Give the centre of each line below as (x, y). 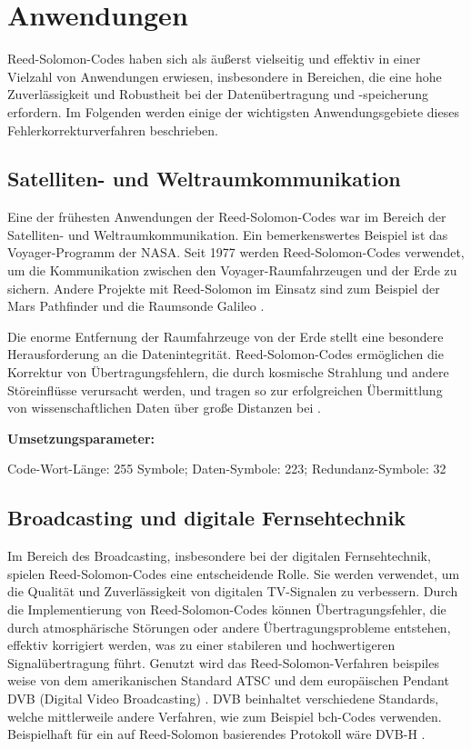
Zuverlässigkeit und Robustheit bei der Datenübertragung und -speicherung (218, 94)
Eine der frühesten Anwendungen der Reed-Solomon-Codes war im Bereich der (227, 217)
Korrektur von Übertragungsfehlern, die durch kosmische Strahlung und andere (228, 372)
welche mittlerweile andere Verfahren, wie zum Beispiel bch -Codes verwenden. (225, 716)
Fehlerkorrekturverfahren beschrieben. (113, 130)
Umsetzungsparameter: (81, 438)
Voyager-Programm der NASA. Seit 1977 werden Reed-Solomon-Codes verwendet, (236, 252)
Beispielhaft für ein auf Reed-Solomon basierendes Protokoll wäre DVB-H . (216, 734)
